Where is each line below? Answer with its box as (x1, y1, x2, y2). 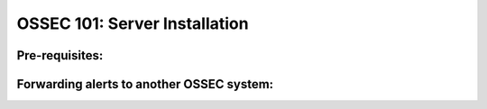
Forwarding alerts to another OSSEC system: (16, 77, 274, 92)
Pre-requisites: (16, 48, 104, 63)
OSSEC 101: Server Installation (16, 14, 249, 33)
